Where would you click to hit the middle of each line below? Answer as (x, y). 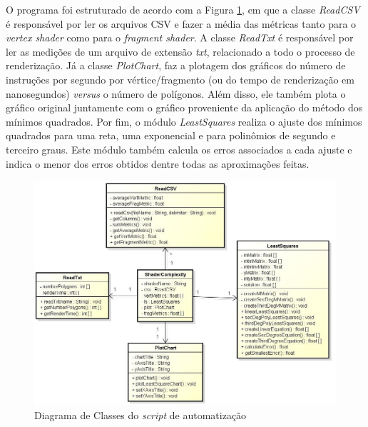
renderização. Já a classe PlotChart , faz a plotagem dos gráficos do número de (176, 65)
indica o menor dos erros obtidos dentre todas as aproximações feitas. (158, 163)
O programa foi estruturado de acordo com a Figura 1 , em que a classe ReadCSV (183, 9)
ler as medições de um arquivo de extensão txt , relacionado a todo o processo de (180, 51)
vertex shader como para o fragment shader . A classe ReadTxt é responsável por (180, 37)
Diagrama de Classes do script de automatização (140, 415)
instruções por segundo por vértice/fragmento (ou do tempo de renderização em (180, 79)
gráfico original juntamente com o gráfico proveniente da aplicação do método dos (184, 107)
